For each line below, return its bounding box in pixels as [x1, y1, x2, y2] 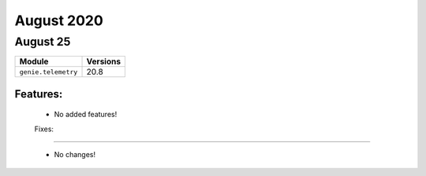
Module [19, 56, 49, 67]
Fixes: [34, 124, 54, 134]
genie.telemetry [19, 68, 78, 76]
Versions [86, 56, 121, 67]
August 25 [14, 35, 71, 49]
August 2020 [14, 12, 104, 29]
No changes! [54, 150, 96, 159]
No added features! [54, 110, 118, 119]
